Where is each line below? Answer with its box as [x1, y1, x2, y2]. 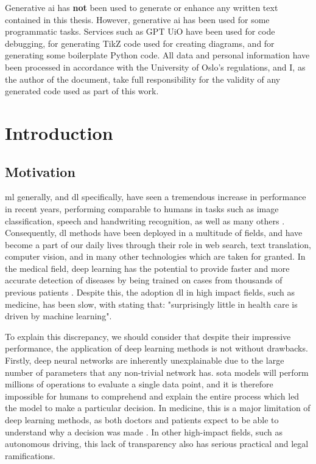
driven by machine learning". [5, 310, 112, 322]
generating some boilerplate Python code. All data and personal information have [5, 49, 310, 61]
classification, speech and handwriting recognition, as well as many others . [5, 214, 285, 227]
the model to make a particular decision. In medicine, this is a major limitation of [5, 401, 311, 414]
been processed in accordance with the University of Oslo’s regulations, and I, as [5, 60, 306, 73]
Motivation [5, 162, 75, 181]
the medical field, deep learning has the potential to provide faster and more [5, 261, 290, 274]
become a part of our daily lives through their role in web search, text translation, [5, 238, 311, 251]
